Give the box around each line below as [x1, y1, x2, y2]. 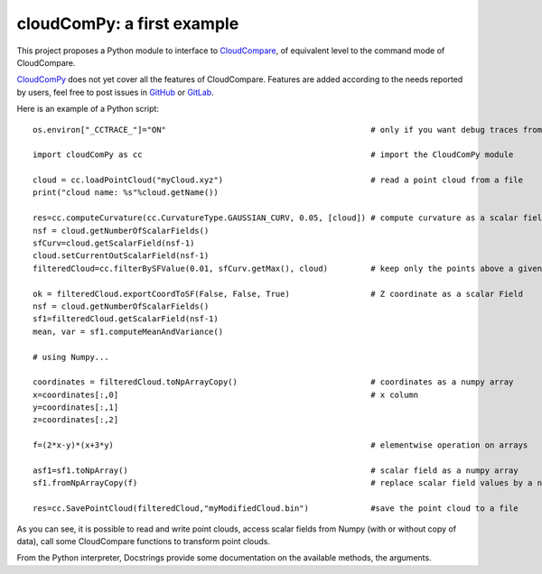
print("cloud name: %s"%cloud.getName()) [33, 188, 219, 198]
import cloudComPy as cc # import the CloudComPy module [33, 150, 514, 160]
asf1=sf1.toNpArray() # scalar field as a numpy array [33, 466, 519, 476]
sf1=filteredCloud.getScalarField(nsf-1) [33, 314, 219, 324]
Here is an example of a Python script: [16, 104, 160, 115]
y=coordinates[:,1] [33, 403, 119, 412]
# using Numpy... [33, 352, 109, 362]
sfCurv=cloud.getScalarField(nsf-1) [33, 238, 195, 248]
